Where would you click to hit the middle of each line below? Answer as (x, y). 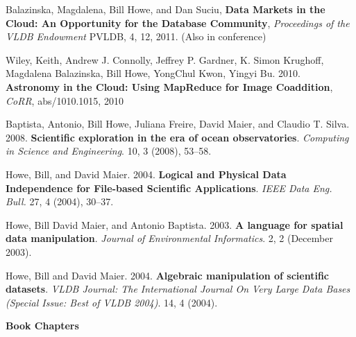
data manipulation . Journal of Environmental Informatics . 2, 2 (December (169, 238)
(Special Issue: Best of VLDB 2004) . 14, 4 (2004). (112, 302)
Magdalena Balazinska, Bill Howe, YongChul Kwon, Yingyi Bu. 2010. (153, 73)
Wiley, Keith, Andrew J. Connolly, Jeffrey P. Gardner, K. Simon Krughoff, (165, 59)
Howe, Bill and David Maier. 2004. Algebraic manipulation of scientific (168, 275)
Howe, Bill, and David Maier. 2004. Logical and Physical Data (146, 174)
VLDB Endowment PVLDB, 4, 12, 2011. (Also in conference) (136, 36)
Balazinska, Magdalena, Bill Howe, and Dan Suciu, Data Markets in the (166, 9)
